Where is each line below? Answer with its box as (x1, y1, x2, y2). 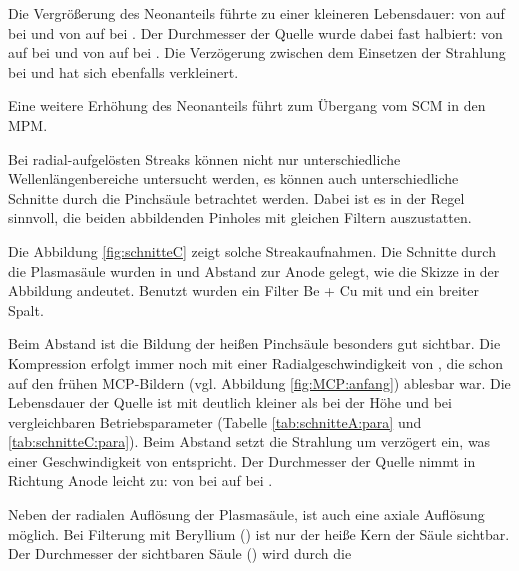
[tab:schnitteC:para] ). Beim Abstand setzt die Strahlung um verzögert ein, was (8, 431, 491, 452)
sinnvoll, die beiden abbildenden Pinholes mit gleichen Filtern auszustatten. (8, 207, 472, 228)
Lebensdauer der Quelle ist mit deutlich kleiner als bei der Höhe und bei (8, 392, 452, 413)
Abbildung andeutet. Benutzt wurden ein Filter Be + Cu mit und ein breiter (8, 280, 479, 301)
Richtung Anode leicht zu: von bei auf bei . (8, 470, 273, 491)
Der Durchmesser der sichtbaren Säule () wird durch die (8, 543, 352, 564)
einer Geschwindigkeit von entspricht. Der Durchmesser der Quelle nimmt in (8, 450, 476, 471)
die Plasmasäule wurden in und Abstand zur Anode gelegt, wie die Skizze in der (8, 260, 500, 281)
